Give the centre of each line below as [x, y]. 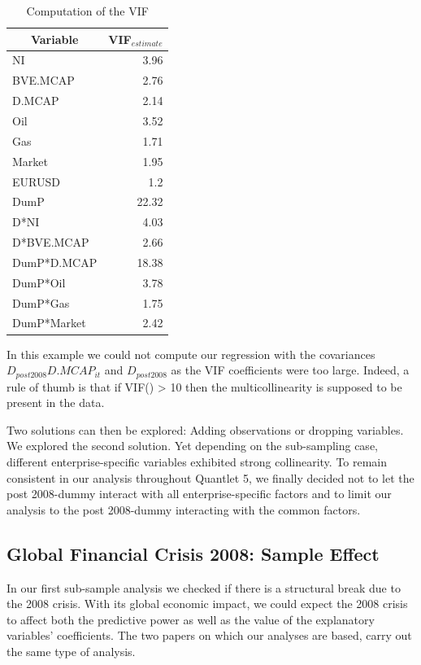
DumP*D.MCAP [55, 262]
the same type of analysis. [71, 651]
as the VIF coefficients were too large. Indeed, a [290, 370]
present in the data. [56, 402]
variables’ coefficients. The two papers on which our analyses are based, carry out [209, 635]
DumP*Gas [41, 302]
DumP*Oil [39, 282]
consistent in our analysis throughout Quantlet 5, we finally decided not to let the [210, 477]
